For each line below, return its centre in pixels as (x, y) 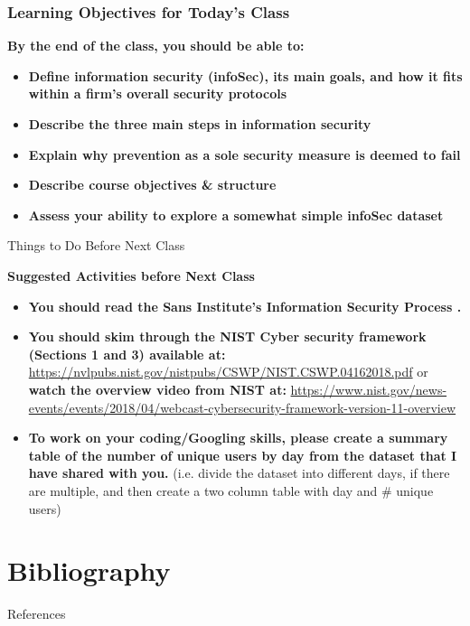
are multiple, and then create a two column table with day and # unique (231, 490)
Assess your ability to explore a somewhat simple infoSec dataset (236, 215)
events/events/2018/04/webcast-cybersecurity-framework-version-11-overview (242, 407)
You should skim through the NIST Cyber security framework (227, 336)
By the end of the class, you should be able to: (156, 46)
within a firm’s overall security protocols (158, 93)
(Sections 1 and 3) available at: (127, 354)
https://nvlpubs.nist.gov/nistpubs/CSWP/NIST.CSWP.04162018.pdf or (228, 372)
